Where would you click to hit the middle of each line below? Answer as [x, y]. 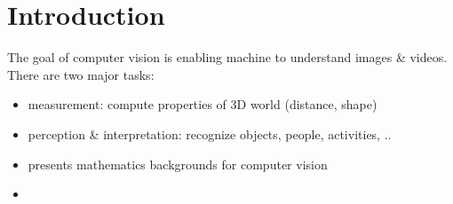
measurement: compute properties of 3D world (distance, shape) [203, 104]
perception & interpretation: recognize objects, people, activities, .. [210, 133]
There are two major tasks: [81, 74]
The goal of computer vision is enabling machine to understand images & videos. [227, 57]
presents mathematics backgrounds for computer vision [178, 164]
